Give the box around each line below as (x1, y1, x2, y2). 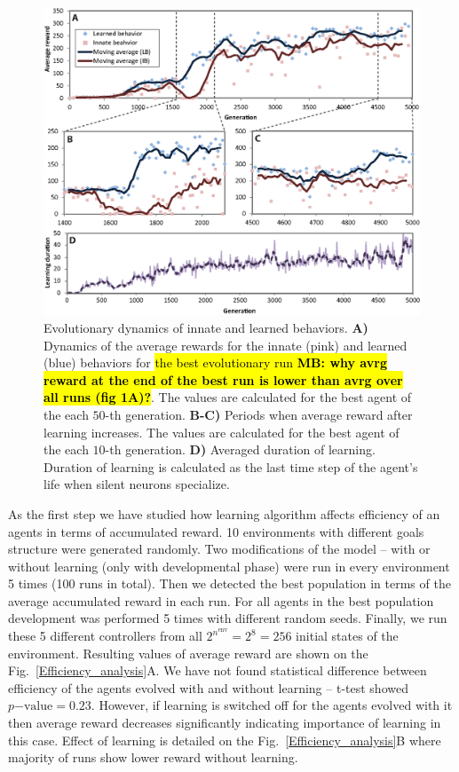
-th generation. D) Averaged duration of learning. (105, 440, 376, 459)
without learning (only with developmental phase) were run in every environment (8, 556, 450, 575)
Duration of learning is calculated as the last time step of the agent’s (44, 457, 418, 476)
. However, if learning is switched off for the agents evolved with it (91, 696, 453, 714)
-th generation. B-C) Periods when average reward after (105, 405, 413, 423)
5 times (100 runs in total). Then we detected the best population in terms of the (8, 574, 451, 593)
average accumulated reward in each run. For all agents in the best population (8, 591, 434, 610)
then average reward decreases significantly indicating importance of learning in (8, 713, 441, 732)
